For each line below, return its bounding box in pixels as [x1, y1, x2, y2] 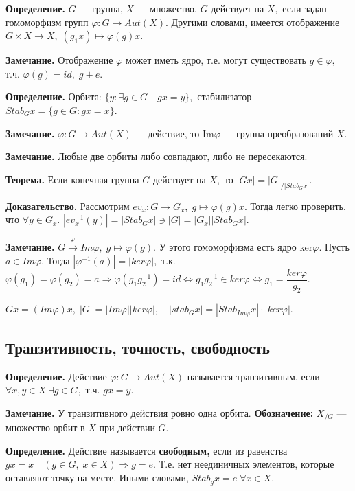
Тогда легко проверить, [250, 198, 346, 213]
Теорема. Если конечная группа [5, 172, 139, 186]
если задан [282, 1, 327, 15]
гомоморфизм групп [5, 14, 89, 29]
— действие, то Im [135, 126, 214, 140]
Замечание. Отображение [5, 53, 113, 67]
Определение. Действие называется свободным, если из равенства [5, 443, 288, 457]
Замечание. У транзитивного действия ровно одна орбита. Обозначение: [5, 405, 314, 420]
